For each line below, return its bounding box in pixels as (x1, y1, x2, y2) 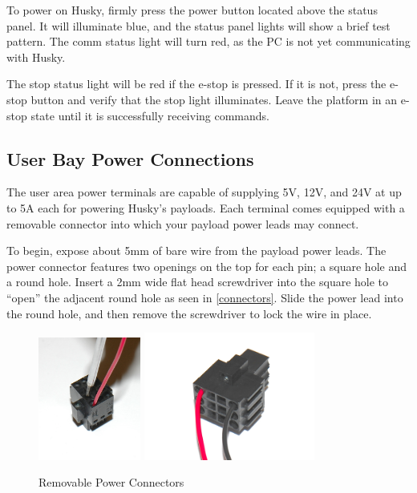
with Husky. (6, 48, 66, 65)
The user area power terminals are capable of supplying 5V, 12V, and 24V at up (6, 184, 402, 200)
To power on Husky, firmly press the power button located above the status (6, 2, 378, 18)
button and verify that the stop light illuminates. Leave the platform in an (30, 91, 398, 107)
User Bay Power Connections (6, 146, 254, 171)
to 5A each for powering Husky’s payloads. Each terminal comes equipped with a (6, 199, 405, 216)
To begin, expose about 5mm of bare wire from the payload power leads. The (6, 242, 387, 259)
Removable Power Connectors (38, 474, 184, 491)
